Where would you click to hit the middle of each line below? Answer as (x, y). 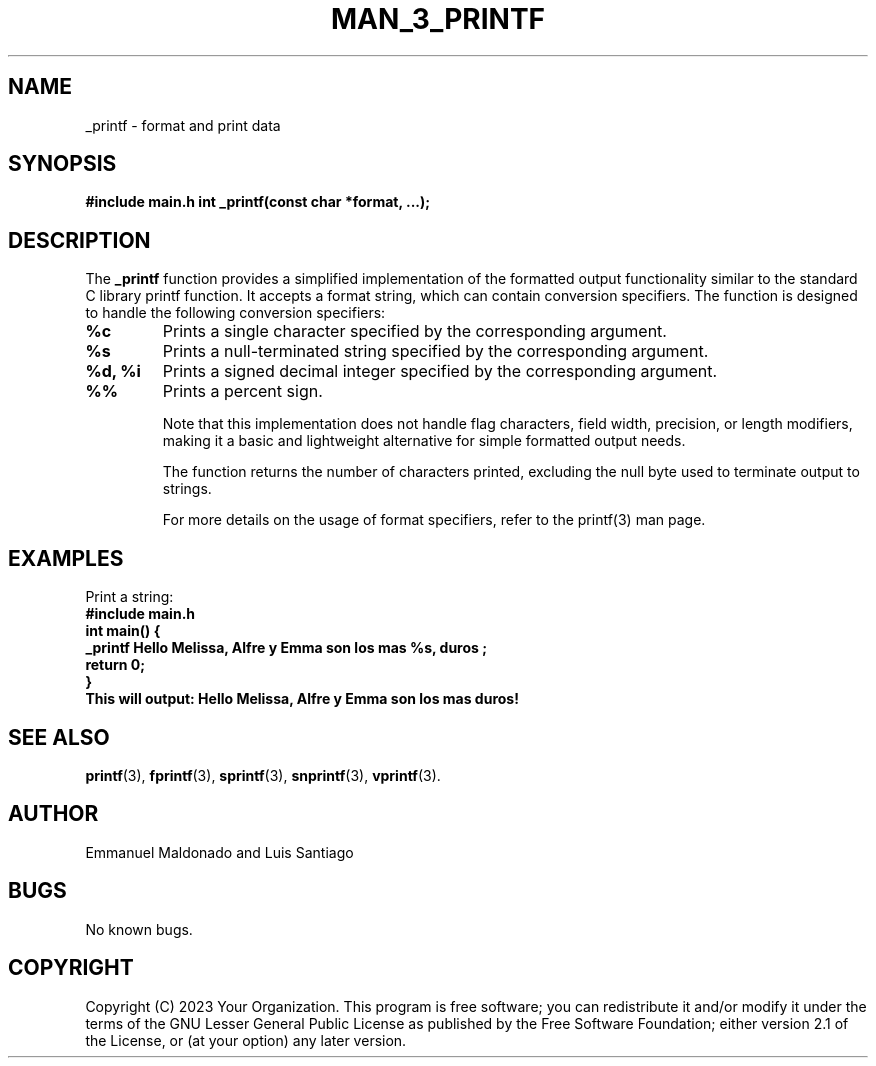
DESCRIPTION (79, 240)
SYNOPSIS (62, 164)
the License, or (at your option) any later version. (246, 1040)
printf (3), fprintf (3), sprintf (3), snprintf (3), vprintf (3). (263, 775)
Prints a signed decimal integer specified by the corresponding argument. (440, 371)
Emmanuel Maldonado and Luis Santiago (219, 852)
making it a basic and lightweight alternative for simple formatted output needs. (424, 441)
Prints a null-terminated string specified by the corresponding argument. (435, 351)
